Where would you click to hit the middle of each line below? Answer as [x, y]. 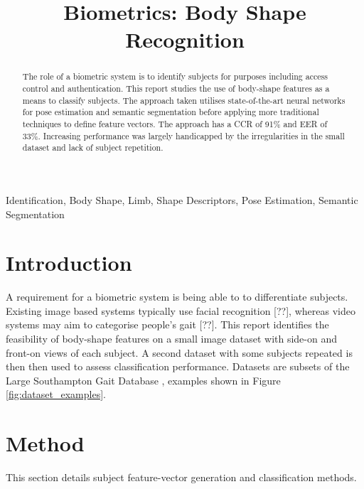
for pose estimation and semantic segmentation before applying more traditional [171, 112]
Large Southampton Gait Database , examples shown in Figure [143, 380]
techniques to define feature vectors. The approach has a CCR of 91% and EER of [175, 123]
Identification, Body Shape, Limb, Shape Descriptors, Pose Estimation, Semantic [182, 199]
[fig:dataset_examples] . [56, 394]
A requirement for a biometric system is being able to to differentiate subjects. [177, 297]
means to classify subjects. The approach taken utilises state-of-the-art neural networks [184, 100]
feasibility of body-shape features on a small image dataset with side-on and [172, 339]
